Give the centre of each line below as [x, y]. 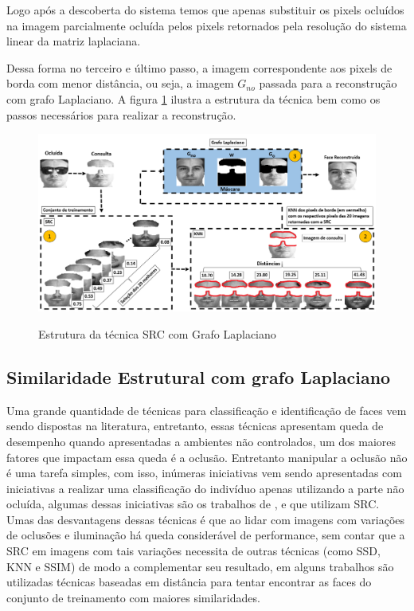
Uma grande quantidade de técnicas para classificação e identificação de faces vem [207, 410]
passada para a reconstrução [328, 83]
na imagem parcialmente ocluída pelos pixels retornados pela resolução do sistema [207, 25]
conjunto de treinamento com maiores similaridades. [133, 597]
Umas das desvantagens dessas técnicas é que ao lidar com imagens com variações [206, 519]
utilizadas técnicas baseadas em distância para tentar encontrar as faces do [189, 582]
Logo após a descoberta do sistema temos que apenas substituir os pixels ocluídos [205, 10]
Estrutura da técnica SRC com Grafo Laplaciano [157, 333]
